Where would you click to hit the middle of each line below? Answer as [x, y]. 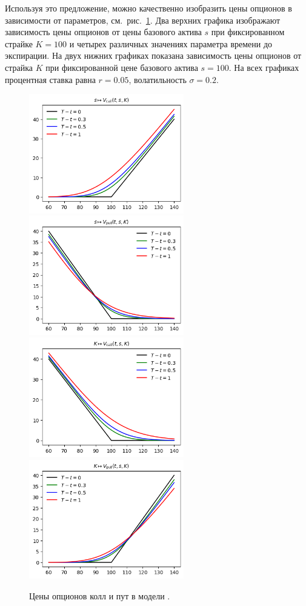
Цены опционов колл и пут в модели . [100, 595]
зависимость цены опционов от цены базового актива [103, 32]
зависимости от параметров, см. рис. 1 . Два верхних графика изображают [143, 20]
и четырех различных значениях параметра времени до [171, 43]
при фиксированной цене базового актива [122, 67]
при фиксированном [248, 32]
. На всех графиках [264, 67]
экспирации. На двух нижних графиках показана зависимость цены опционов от [153, 55]
